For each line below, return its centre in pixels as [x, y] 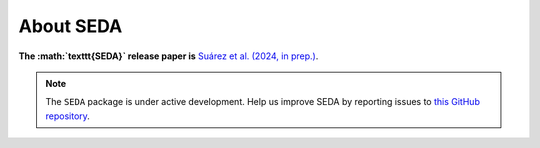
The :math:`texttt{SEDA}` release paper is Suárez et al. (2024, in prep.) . [168, 56]
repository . [67, 116]
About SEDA [70, 26]
